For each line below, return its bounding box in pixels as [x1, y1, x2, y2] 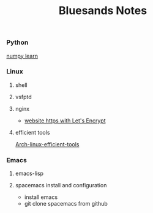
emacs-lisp [15, 170, 44, 177]
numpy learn [6, 52, 39, 59]
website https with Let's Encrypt [24, 117, 106, 124]
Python [6, 38, 29, 47]
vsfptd [15, 93, 32, 100]
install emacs [24, 193, 58, 201]
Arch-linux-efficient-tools [15, 140, 80, 148]
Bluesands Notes [58, 4, 147, 18]
